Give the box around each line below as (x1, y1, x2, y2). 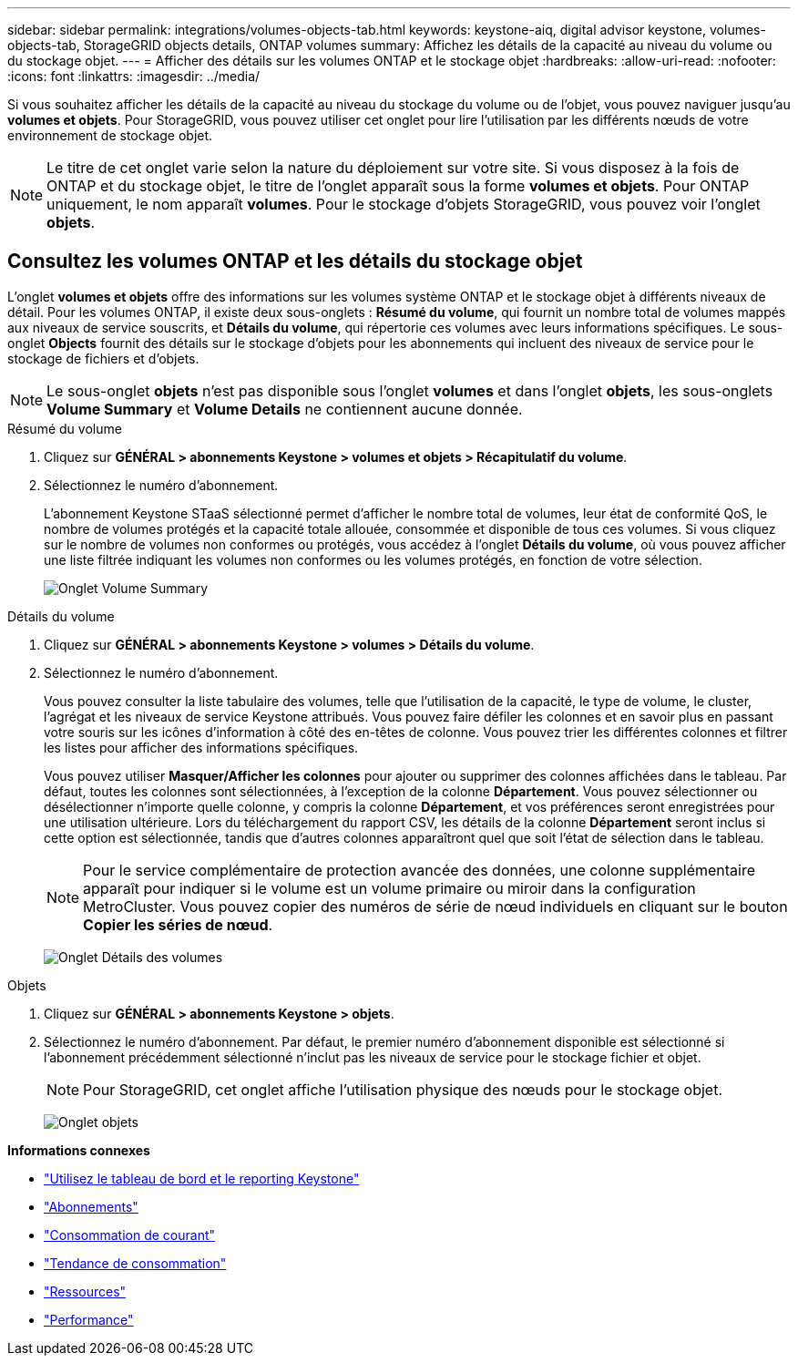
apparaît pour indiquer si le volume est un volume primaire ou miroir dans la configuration (83, 878, 696, 897)
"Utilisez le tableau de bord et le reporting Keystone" (44, 1170, 360, 1186)
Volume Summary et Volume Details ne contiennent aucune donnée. (46, 399, 523, 418)
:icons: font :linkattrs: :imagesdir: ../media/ (7, 68, 261, 84)
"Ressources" (44, 1283, 127, 1299)
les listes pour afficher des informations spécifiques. (44, 739, 359, 755)
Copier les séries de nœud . (83, 915, 273, 934)
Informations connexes (7, 1142, 150, 1158)
